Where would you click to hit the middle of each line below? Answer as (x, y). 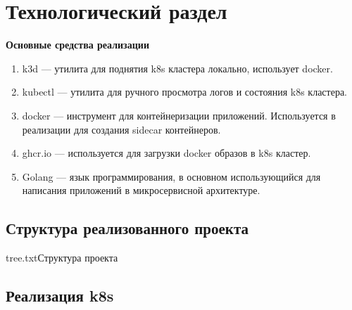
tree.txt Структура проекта (62, 258)
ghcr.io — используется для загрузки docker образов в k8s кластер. (166, 153)
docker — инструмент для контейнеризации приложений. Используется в (179, 115)
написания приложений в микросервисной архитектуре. (141, 190)
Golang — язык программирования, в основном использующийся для (171, 176)
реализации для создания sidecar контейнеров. (121, 129)
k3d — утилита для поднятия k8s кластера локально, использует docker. (177, 68)
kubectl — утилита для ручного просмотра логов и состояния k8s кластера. (185, 92)
